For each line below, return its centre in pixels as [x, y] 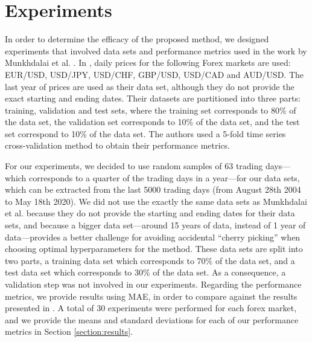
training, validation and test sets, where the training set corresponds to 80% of [151, 110]
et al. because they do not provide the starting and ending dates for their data [150, 213]
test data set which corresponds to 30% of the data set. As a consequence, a [145, 272]
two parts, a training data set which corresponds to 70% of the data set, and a [150, 260]
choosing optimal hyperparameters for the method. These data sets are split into [154, 249]
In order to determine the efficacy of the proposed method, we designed [137, 39]
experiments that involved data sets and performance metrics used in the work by [156, 50]
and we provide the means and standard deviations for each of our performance [152, 319]
